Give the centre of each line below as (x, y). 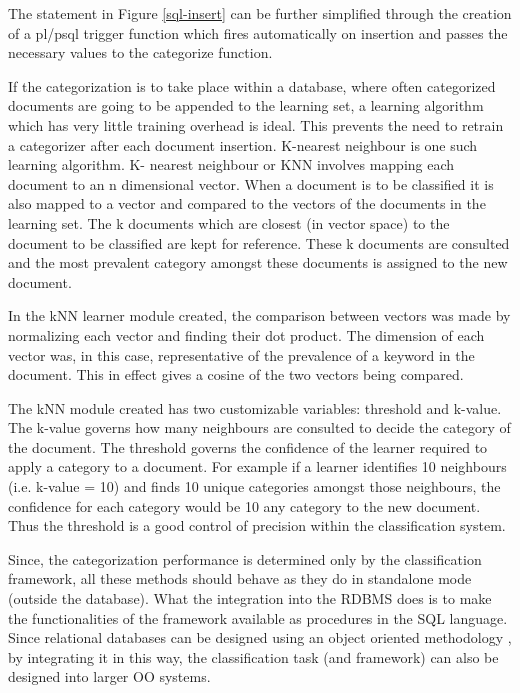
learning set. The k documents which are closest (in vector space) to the (229, 222)
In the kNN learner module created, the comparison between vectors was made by (259, 315)
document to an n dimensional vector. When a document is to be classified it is (251, 183)
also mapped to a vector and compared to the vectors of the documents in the (247, 203)
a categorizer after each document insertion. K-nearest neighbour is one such (243, 144)
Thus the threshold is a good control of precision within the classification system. (257, 525)
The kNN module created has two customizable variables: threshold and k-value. (255, 407)
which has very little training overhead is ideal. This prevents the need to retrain (256, 124)
